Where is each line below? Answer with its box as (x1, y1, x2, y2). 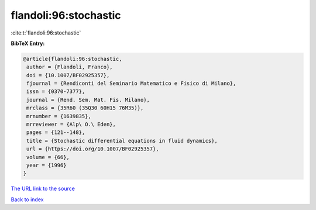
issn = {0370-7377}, (26, 88, 85, 95)
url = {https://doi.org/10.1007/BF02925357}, (26, 146, 159, 152)
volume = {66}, (26, 154, 70, 160)
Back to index (11, 196, 44, 203)
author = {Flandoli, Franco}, (26, 64, 114, 70)
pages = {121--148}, (26, 129, 85, 136)
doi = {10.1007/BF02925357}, (26, 72, 110, 78)
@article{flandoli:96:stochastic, (23, 56, 122, 62)
